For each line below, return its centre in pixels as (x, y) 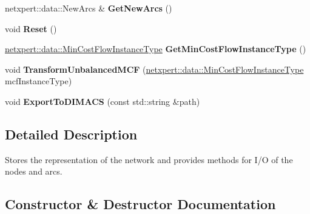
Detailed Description (71, 134)
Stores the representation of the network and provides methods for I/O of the (149, 159)
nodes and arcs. (34, 171)
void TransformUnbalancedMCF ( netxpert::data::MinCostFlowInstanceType (154, 69)
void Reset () (31, 28)
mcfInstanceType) (39, 81)
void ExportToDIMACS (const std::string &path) (103, 101)
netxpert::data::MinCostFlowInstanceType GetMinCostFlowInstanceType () (156, 49)
